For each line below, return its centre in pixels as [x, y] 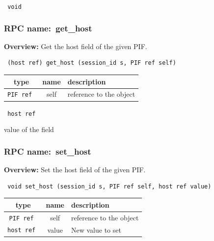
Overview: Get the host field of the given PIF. [76, 46]
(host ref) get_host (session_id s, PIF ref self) [92, 63]
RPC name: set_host [48, 151]
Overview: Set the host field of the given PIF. [75, 170]
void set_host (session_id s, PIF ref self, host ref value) [109, 186]
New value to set [96, 229]
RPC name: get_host [48, 28]
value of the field [29, 129]
